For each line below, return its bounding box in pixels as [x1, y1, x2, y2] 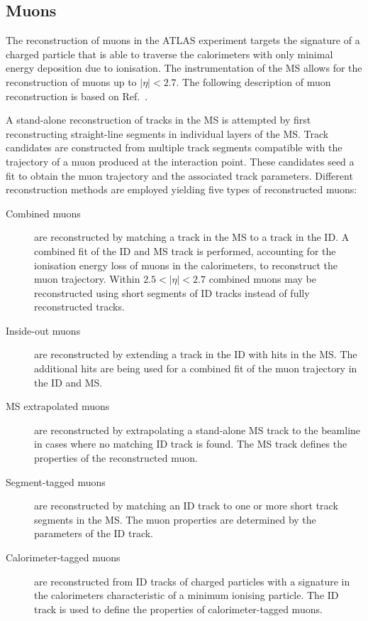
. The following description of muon [176, 74, 331, 89]
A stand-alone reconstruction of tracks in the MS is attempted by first [6, 112, 311, 127]
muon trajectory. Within [34, 271, 140, 286]
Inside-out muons [6, 323, 81, 337]
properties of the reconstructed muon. [34, 450, 198, 465]
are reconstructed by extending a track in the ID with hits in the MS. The [34, 347, 357, 362]
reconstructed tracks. [34, 299, 125, 314]
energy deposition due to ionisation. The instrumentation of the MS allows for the [6, 60, 362, 75]
